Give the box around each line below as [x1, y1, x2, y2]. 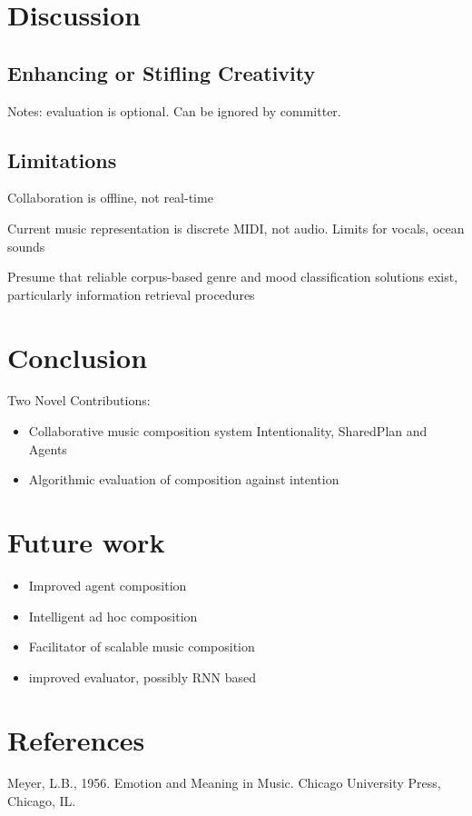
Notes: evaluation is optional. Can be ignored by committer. [7, 101, 341, 120]
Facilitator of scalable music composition [28, 637, 255, 656]
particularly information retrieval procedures [7, 284, 255, 304]
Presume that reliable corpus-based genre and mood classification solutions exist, [7, 267, 458, 286]
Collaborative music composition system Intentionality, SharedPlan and [28, 422, 428, 441]
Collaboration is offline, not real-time [7, 188, 213, 207]
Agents [28, 439, 67, 458]
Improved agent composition [28, 575, 187, 594]
